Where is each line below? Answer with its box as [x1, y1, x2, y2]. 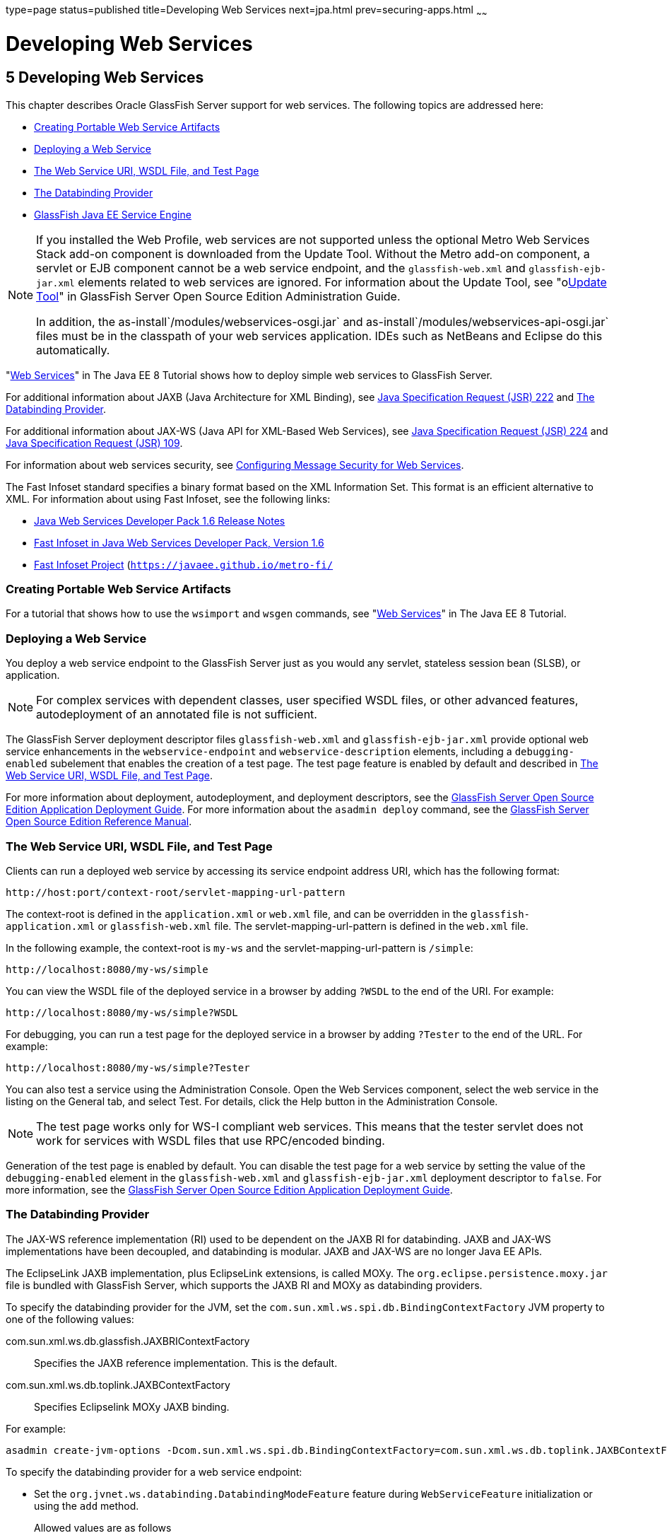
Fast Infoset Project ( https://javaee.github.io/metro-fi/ [34, 558, 333, 571]
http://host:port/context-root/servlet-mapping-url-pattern [6, 886, 346, 898]
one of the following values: [6, 1312, 134, 1325]
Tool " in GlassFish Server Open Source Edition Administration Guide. [36, 289, 401, 303]
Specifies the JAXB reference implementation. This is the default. [34, 1356, 338, 1369]
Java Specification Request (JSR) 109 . [6, 436, 183, 449]
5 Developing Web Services [6, 69, 204, 87]
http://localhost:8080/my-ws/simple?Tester [6, 1061, 250, 1073]
